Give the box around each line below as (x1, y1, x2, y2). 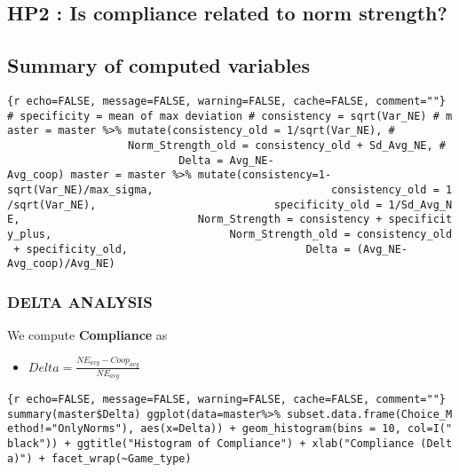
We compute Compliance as (7, 326, 168, 344)
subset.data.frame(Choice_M (286, 407, 453, 421)
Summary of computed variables (7, 51, 310, 79)
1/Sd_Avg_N (388, 198, 453, 211)
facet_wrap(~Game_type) (51, 452, 192, 465)
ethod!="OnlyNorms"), (7, 422, 135, 436)
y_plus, (7, 227, 52, 240)
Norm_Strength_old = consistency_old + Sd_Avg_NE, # (128, 138, 446, 152)
